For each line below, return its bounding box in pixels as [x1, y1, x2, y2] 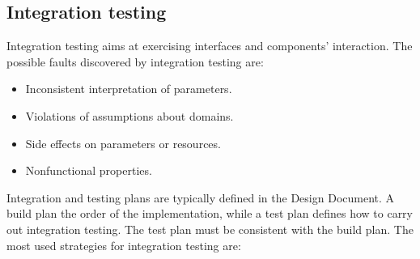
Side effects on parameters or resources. [25, 134, 221, 151]
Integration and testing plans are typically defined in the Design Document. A [6, 189, 395, 206]
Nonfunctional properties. [25, 162, 152, 179]
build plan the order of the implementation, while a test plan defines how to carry [6, 205, 413, 222]
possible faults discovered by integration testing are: [6, 53, 264, 70]
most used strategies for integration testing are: [6, 236, 241, 253]
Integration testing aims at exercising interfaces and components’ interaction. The [6, 37, 413, 54]
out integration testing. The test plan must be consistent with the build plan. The [6, 220, 414, 237]
